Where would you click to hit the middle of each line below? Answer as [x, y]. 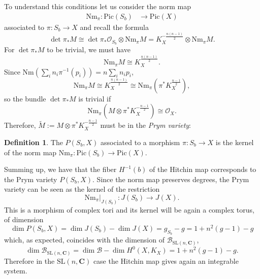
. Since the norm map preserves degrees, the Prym [171, 179]
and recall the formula [114, 27]
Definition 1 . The [34, 142]
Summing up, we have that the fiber [60, 169]
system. [16, 271]
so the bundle [25, 98]
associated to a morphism [140, 142]
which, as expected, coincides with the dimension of [84, 240]
